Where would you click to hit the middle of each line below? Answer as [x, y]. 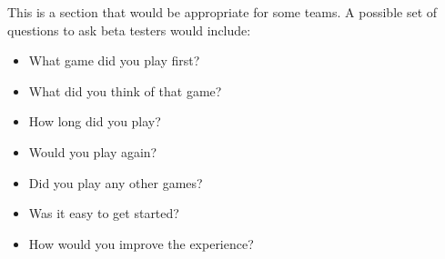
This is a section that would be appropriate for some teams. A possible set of [222, 12]
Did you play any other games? [116, 182]
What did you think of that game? [125, 90]
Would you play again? [93, 151]
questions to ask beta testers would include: [129, 30]
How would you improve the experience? [141, 243]
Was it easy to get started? [104, 213]
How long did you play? [95, 121]
